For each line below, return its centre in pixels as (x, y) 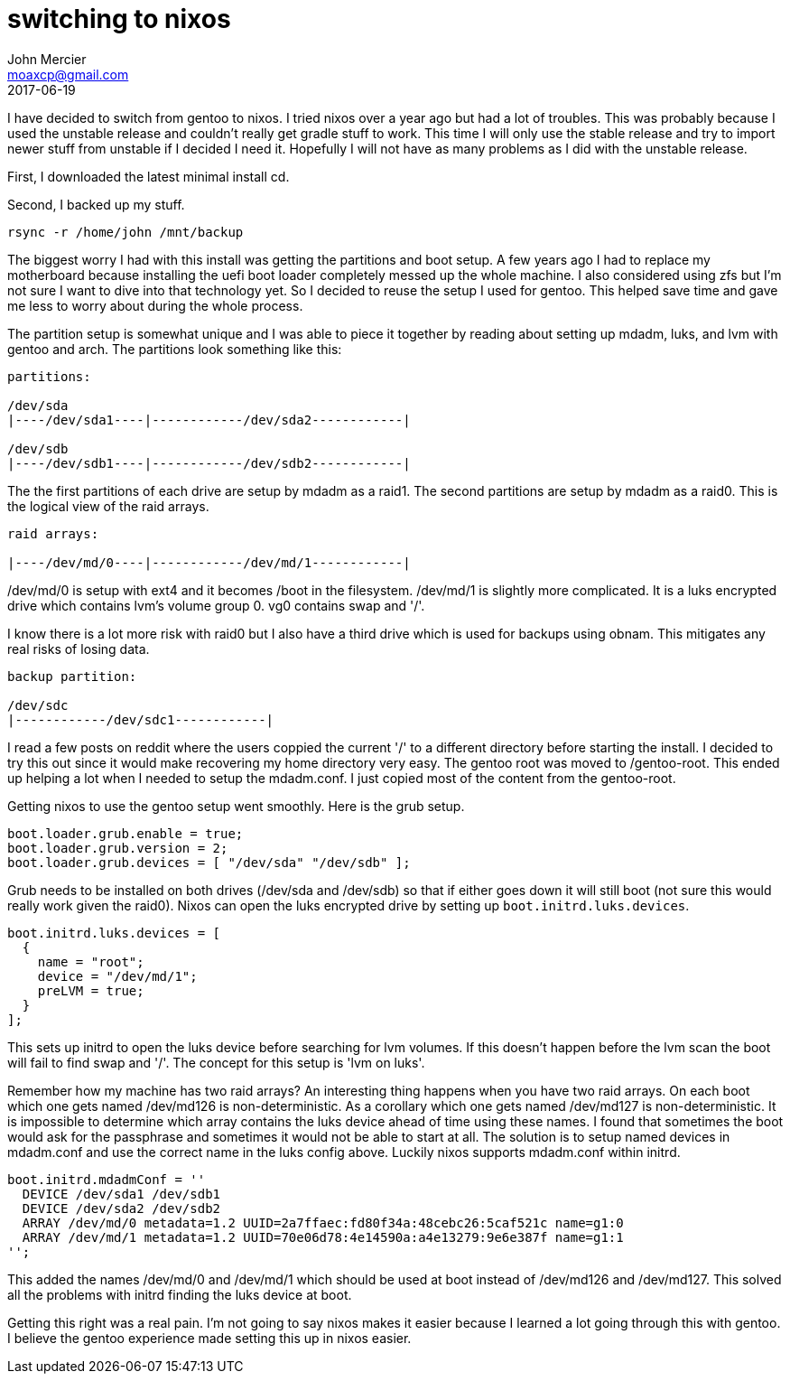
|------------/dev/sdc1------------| (141, 719)
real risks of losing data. (79, 649)
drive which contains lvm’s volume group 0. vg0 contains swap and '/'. (216, 605)
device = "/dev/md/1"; (117, 976)
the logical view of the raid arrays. (108, 506)
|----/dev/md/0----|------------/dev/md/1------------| (209, 562)
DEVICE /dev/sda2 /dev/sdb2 (121, 1208)
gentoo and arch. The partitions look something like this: (175, 349)
